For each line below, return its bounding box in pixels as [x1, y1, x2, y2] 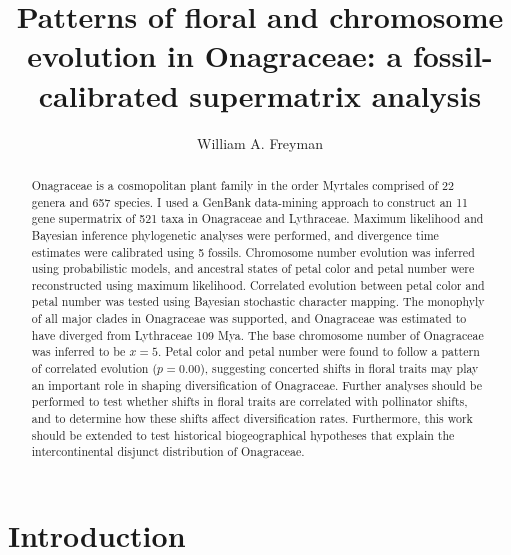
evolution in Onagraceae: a [27, 35, 403, 76]
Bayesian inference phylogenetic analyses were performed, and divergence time [31, 226, 439, 243]
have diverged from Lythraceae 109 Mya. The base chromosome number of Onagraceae [31, 326, 484, 343]
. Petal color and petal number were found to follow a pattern [158, 343, 480, 360]
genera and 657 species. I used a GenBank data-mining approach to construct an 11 [31, 193, 469, 210]
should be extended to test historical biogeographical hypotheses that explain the [31, 426, 455, 443]
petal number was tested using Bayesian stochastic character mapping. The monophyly [31, 293, 485, 310]
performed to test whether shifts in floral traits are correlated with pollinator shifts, [31, 393, 468, 410]
